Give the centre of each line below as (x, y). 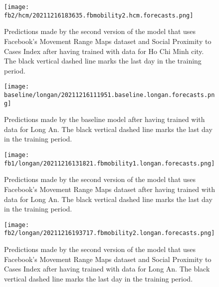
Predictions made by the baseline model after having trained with (105, 119)
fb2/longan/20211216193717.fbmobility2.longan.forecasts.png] (109, 233)
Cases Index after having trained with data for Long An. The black (107, 269)
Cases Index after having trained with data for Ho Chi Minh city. (104, 51)
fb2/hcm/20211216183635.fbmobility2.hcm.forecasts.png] (99, 15)
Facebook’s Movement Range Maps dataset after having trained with (110, 189)
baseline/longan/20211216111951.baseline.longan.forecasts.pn (109, 95)
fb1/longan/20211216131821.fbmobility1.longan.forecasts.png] (109, 163)
